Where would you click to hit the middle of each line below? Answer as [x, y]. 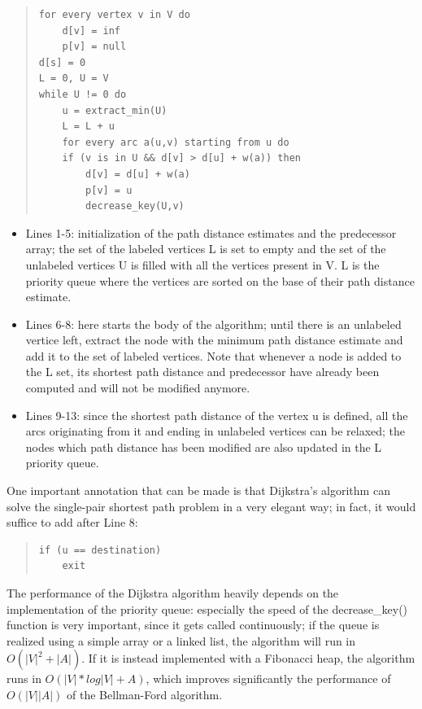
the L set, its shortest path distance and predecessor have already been [202, 372]
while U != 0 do [83, 94]
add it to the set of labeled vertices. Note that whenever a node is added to [213, 355]
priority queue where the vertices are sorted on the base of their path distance [220, 280]
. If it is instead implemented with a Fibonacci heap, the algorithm [248, 658]
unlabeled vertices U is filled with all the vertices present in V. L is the [202, 264]
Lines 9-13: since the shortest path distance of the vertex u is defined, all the [217, 415]
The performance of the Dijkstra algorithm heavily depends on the [173, 593]
